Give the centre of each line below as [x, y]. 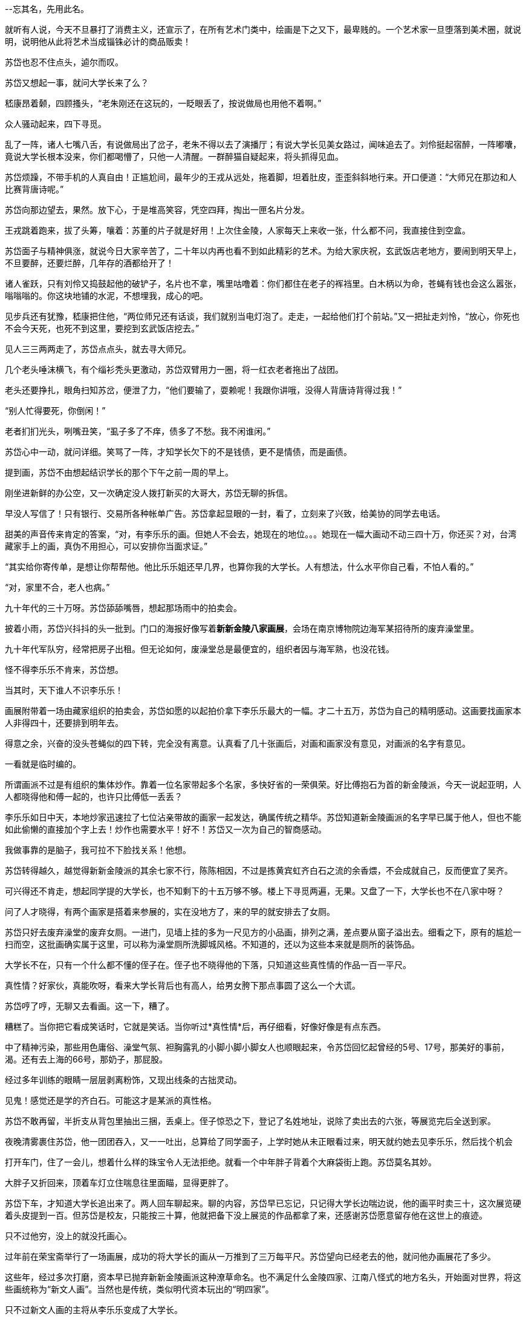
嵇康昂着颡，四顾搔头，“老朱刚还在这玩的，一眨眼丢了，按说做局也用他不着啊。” [163, 103]
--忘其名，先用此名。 [47, 9]
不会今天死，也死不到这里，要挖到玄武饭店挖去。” [102, 328]
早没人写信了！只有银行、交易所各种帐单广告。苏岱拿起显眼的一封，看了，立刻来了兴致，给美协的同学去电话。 [225, 513]
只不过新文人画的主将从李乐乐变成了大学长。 [94, 1310]
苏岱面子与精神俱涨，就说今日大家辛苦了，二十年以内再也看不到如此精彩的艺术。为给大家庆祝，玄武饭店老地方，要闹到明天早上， [263, 251]
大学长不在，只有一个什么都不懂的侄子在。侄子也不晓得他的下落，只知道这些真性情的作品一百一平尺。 [208, 965]
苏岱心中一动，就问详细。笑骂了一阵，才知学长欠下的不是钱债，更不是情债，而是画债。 [178, 452]
